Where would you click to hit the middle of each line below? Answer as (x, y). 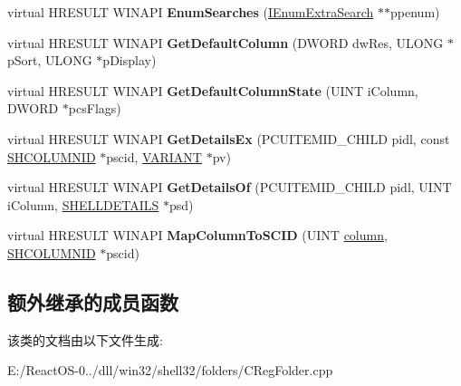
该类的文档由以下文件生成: (85, 339)
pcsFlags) (95, 108)
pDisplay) (130, 60)
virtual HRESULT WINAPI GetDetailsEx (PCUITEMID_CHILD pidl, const (229, 138)
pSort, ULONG (50, 60)
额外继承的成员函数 (93, 301)
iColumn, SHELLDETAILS (83, 204)
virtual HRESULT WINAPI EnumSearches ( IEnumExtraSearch (191, 12)
